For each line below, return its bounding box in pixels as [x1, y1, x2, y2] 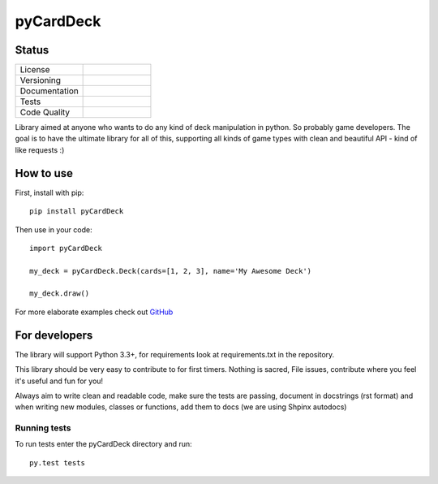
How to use [15, 166, 73, 180]
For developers [15, 328, 93, 342]
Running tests [15, 422, 71, 434]
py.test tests [29, 458, 85, 467]
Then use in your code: [15, 224, 92, 235]
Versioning [19, 75, 61, 86]
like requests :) [15, 145, 65, 154]
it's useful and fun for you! [15, 376, 104, 386]
